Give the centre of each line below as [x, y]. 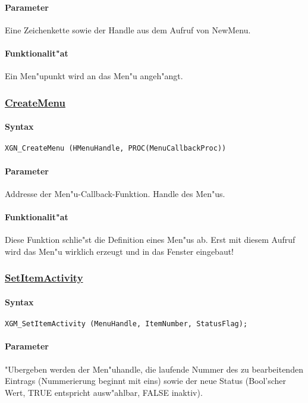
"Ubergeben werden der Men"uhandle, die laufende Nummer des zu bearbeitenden [154, 369]
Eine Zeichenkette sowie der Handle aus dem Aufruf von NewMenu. [128, 29]
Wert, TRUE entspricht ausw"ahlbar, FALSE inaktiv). [104, 392]
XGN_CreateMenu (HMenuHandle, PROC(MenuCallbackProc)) [116, 149]
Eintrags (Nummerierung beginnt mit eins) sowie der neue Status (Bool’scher [146, 381]
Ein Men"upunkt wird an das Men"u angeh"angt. [94, 76]
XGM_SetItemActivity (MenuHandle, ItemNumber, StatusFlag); [126, 324]
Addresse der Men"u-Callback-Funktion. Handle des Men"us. [115, 193]
